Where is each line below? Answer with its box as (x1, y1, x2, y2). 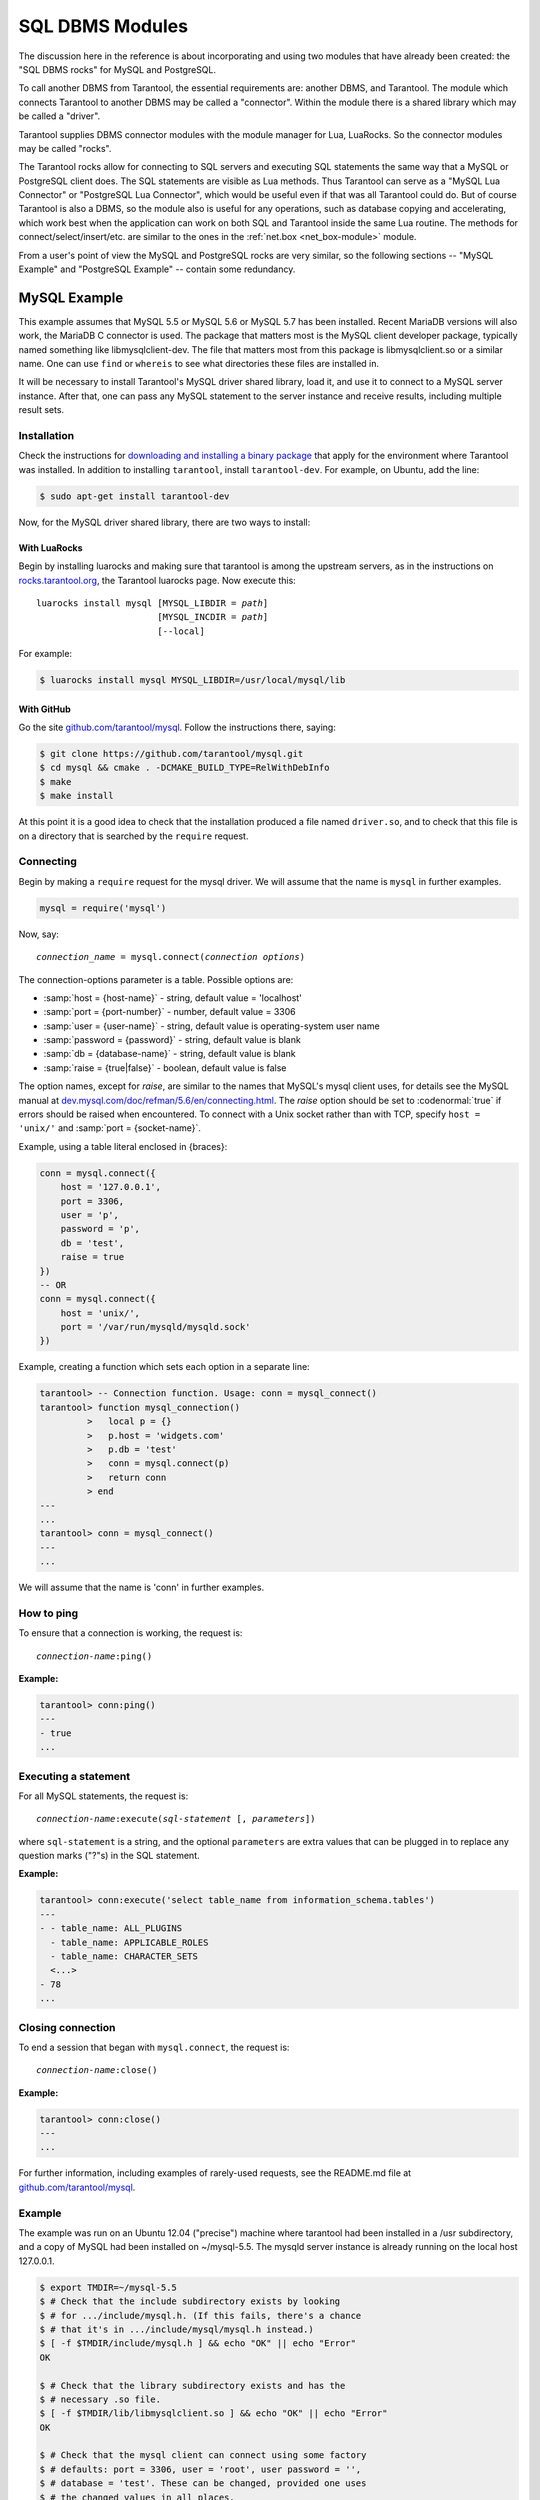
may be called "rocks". (18, 142, 112, 154)
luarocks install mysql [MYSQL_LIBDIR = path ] (36, 597, 269, 609)
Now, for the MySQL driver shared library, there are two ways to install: (18, 516, 311, 528)
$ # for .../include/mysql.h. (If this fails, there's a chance (39, 2310, 362, 2321)
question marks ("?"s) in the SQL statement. (18, 1850, 200, 1862)
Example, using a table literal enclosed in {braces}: (18, 1140, 228, 1152)
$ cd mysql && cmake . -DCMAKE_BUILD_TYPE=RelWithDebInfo (39, 762, 330, 774)
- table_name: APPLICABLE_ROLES (50, 1936, 209, 1948)
